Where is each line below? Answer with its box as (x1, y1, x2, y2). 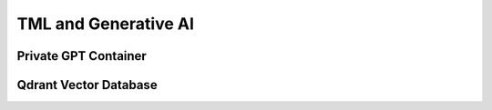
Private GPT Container (16, 48, 148, 64)
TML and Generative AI (16, 14, 195, 34)
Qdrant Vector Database (16, 77, 159, 93)
